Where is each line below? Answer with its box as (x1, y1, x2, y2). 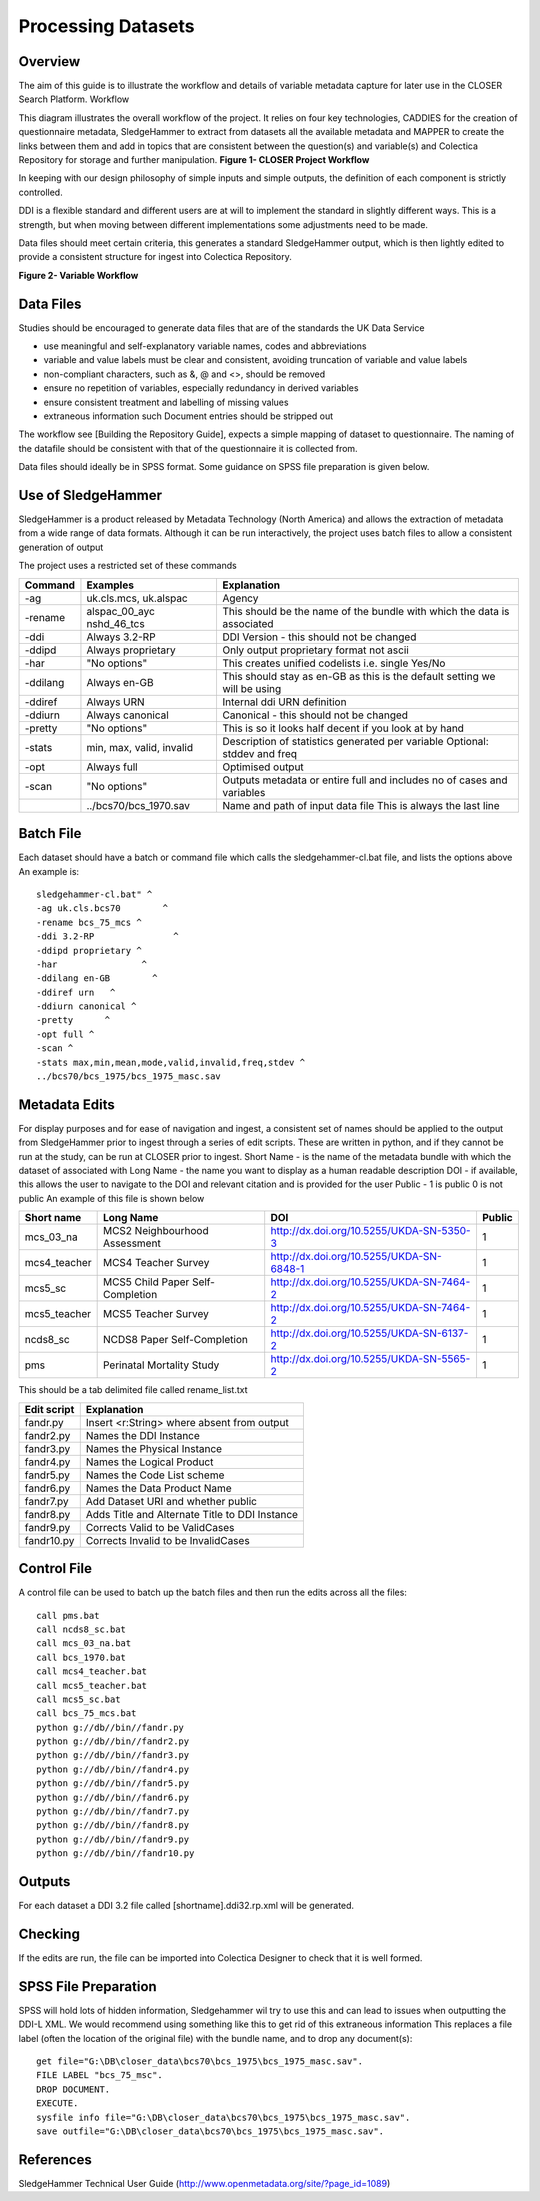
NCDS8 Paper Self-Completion (102, 1333, 249, 1347)
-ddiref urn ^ (36, 986, 116, 998)
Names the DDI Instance (85, 1428, 200, 1442)
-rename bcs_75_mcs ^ (36, 916, 142, 928)
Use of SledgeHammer (18, 486, 163, 504)
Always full (86, 760, 139, 774)
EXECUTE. (36, 2098, 79, 2109)
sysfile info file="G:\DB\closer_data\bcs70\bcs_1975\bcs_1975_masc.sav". (36, 2111, 411, 2123)
